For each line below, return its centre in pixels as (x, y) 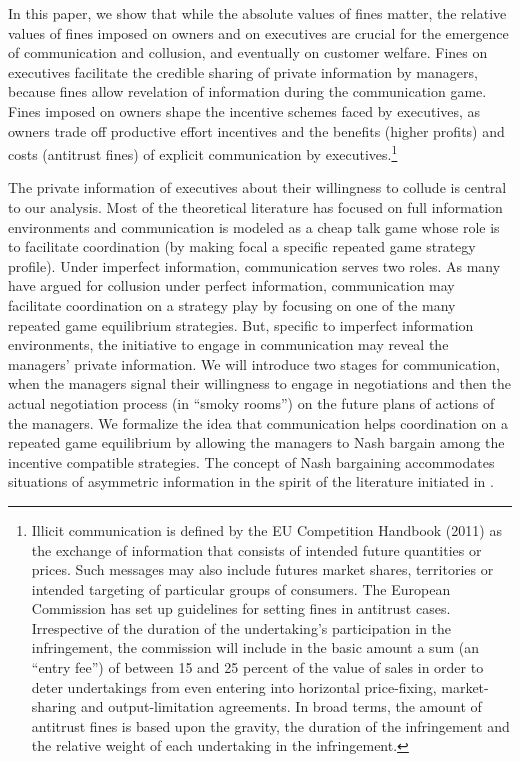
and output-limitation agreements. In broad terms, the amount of (281, 706)
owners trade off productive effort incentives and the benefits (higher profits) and (256, 130)
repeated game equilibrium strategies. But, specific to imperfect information (241, 324)
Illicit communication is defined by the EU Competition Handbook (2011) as (266, 529)
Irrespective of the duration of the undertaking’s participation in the (241, 627)
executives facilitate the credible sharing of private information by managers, (243, 71)
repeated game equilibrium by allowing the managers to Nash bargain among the (256, 442)
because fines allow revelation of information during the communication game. (247, 91)
